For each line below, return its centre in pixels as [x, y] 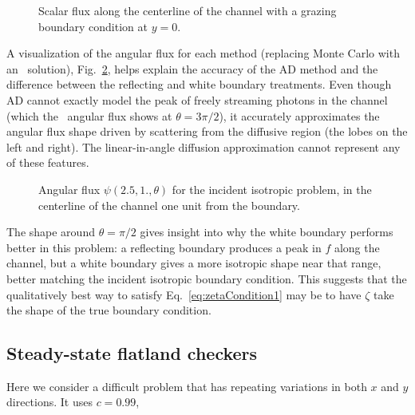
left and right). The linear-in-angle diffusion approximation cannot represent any [204, 146]
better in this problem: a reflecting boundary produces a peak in [164, 247]
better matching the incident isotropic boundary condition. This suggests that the [207, 278]
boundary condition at [93, 26]
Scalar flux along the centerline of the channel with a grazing [188, 10]
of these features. [48, 162]
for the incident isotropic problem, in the [272, 189]
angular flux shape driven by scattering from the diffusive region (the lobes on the [207, 131]
